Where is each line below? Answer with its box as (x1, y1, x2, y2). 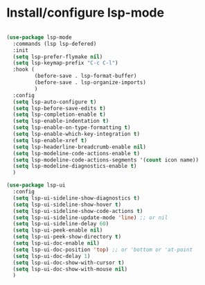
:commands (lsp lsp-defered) (12, 40, 97, 47)
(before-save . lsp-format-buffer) (34, 73, 137, 80)
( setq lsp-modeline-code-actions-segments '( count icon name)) (12, 156, 199, 164)
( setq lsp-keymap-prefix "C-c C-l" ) (12, 60, 118, 67)
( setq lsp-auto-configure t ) (12, 98, 97, 105)
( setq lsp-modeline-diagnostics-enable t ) (12, 163, 137, 170)
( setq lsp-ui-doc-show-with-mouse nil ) (12, 266, 128, 273)
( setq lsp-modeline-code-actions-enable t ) (12, 150, 140, 157)
